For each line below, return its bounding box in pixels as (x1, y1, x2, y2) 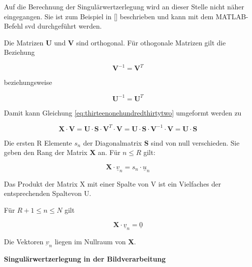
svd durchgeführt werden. (25, 21, 102, 31)
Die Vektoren (4, 236, 44, 246)
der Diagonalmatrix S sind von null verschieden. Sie (83, 137, 240, 148)
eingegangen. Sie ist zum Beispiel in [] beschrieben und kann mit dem (4, 11, 214, 21)
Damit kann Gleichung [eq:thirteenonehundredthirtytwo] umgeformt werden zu (4, 107, 242, 117)
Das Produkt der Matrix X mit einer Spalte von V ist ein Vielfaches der (4, 178, 221, 189)
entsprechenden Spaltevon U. (4, 188, 92, 198)
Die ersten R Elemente (4, 137, 72, 148)
